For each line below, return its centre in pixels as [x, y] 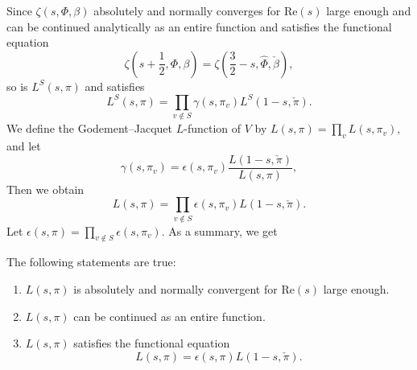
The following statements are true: [91, 262]
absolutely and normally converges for [187, 10]
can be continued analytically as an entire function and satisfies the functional [199, 26]
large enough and [369, 10]
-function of [213, 128]
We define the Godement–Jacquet [90, 128]
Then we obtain [45, 189]
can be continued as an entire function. [169, 316]
